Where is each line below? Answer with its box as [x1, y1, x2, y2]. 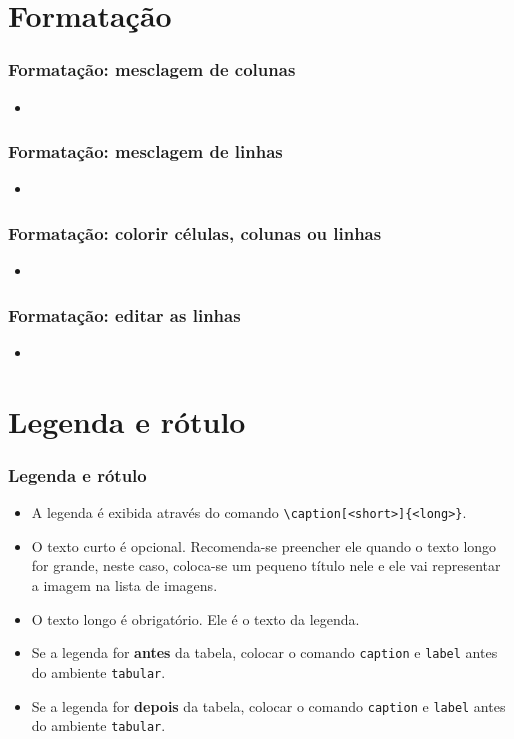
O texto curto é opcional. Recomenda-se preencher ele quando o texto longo [31, 535, 497, 556]
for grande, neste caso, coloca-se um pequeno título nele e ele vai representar [31, 555, 501, 576]
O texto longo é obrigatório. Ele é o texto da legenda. [31, 608, 360, 629]
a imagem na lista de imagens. [31, 575, 218, 596]
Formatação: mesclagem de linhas [8, 139, 283, 164]
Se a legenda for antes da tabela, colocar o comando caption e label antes [31, 642, 498, 663]
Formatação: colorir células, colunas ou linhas [8, 220, 382, 245]
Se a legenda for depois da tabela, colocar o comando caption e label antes [31, 695, 506, 716]
